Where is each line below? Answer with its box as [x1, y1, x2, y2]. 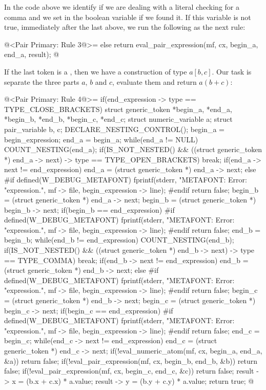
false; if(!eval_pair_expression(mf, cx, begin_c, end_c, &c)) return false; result [4, 365, 254, 376]
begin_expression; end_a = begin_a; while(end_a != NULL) [4, 134, 198, 144]
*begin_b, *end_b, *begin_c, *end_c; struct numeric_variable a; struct [4, 114, 233, 124]
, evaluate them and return [112, 76, 197, 87]
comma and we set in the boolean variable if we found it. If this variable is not [4, 11, 251, 22]
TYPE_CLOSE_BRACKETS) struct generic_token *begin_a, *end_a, [4, 103, 232, 114]
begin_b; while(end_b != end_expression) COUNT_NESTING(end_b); [4, 234, 234, 245]
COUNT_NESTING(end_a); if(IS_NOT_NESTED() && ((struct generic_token [4, 144, 262, 155]
